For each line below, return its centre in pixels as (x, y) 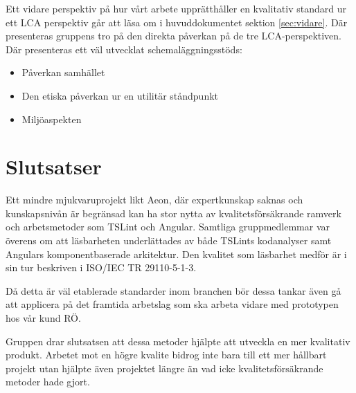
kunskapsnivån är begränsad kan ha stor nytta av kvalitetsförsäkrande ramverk (173, 213)
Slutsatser (54, 166)
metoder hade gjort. (48, 382)
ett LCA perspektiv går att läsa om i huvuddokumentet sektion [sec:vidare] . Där (177, 22)
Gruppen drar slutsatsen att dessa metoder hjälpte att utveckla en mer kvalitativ (178, 341)
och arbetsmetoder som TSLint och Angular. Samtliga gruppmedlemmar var (168, 227)
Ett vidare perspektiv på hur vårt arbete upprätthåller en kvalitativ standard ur (176, 8)
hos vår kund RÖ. (43, 318)
